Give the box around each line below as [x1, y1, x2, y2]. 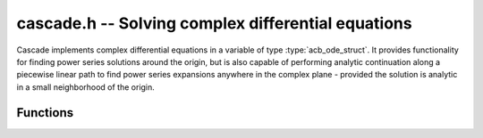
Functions [16, 105, 74, 120]
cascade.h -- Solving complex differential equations [16, 13, 412, 33]
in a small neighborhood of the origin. [16, 81, 156, 93]
